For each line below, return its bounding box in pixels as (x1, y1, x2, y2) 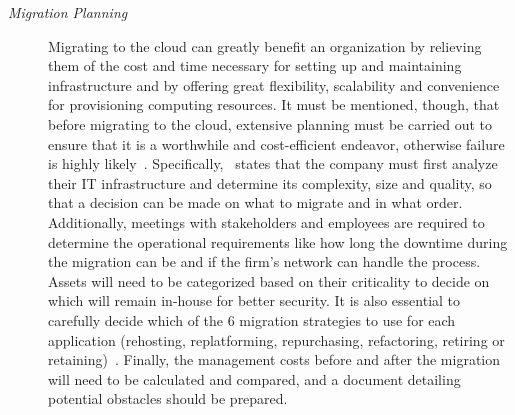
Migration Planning (8, 2, 128, 22)
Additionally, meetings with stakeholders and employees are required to (48, 211, 485, 232)
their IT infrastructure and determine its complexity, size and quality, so (48, 172, 492, 193)
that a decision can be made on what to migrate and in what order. (48, 192, 463, 213)
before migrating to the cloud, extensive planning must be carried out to (48, 113, 493, 134)
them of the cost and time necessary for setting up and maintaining (48, 55, 462, 76)
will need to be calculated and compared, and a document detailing (48, 368, 461, 389)
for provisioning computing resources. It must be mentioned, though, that (48, 94, 500, 115)
